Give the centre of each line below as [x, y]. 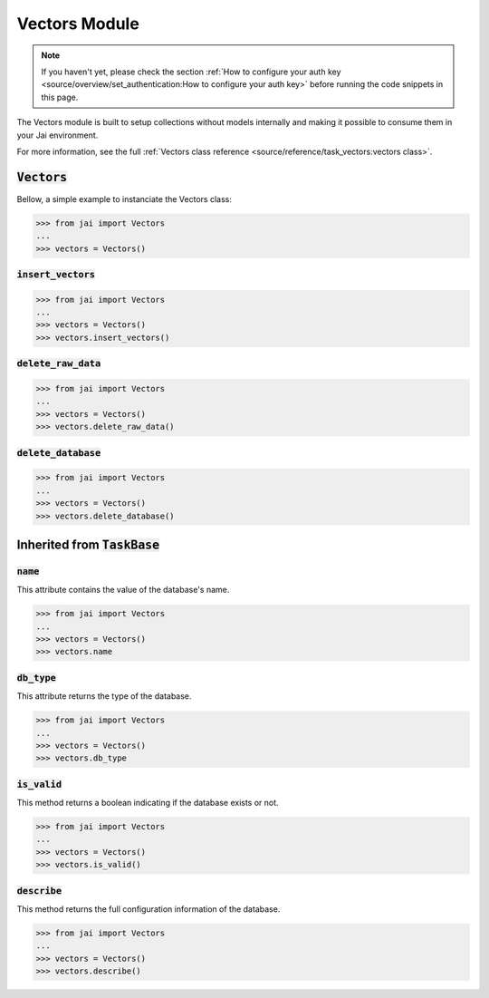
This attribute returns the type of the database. [104, 696]
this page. [60, 97]
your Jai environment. [58, 135]
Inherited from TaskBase [88, 544]
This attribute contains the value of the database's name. [123, 590]
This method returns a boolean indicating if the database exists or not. [148, 803]
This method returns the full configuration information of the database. [149, 909]
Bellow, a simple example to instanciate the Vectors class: [125, 199]
